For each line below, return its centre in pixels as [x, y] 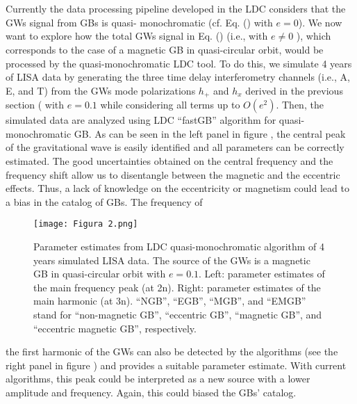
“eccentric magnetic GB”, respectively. [115, 328]
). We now [320, 22]
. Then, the [300, 105]
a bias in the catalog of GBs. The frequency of [104, 201]
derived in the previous [294, 90]
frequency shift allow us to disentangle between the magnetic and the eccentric [173, 174]
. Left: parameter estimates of [262, 274]
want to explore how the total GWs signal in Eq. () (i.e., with [137, 36]
